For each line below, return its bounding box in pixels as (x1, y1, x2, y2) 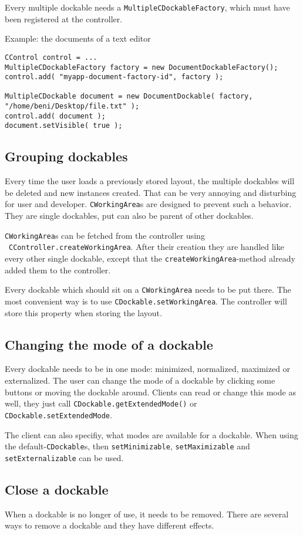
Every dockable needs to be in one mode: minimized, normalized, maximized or (5, 363, 291, 375)
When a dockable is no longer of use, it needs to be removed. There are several (5, 507, 289, 520)
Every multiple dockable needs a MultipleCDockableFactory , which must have (5, 1, 290, 13)
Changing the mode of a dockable (5, 335, 213, 353)
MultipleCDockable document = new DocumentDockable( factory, (5, 92, 253, 101)
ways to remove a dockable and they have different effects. (5, 519, 214, 531)
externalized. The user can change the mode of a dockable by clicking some (5, 374, 275, 386)
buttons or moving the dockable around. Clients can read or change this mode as (5, 385, 296, 398)
